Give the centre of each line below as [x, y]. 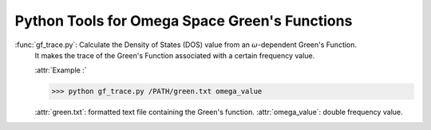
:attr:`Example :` [61, 70]
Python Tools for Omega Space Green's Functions [184, 21]
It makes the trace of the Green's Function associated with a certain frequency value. [175, 55]
